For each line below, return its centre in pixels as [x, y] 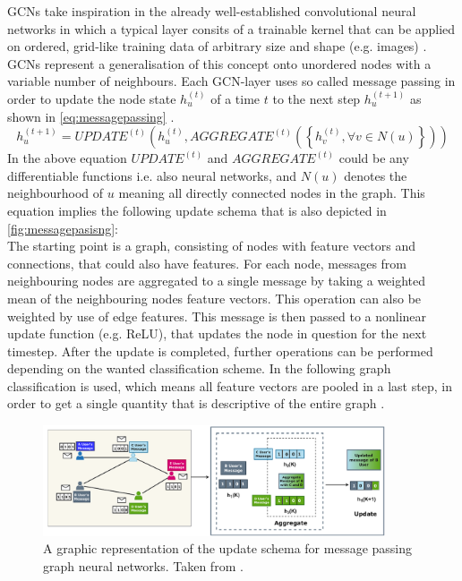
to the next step [317, 98]
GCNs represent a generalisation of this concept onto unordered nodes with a [219, 63]
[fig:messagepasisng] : [63, 228]
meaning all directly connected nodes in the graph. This [272, 193]
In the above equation [67, 158]
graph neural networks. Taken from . [143, 565]
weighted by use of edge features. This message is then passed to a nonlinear [217, 316]
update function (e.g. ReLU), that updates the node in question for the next [217, 333]
